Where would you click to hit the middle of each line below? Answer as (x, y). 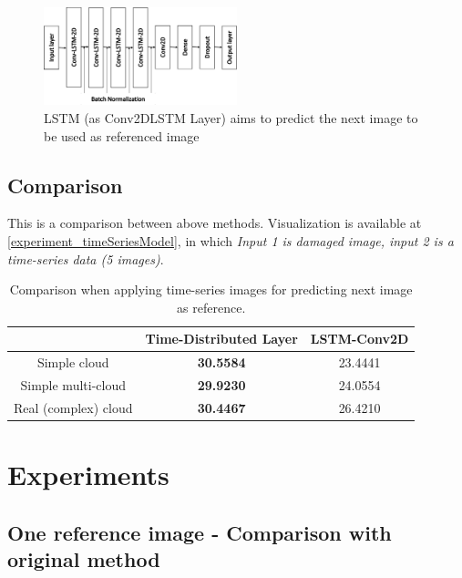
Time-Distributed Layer (221, 339)
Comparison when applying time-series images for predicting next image (211, 289)
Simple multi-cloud (73, 385)
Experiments (88, 475)
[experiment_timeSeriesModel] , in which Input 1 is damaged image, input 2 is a (231, 241)
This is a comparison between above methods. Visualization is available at (215, 223)
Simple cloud (73, 362)
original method (84, 559)
